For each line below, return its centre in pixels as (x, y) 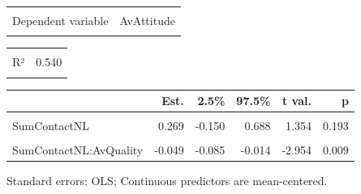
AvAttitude (147, 20)
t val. (297, 101)
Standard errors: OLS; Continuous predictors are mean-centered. (167, 181)
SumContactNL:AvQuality (78, 150)
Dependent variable (60, 20)
